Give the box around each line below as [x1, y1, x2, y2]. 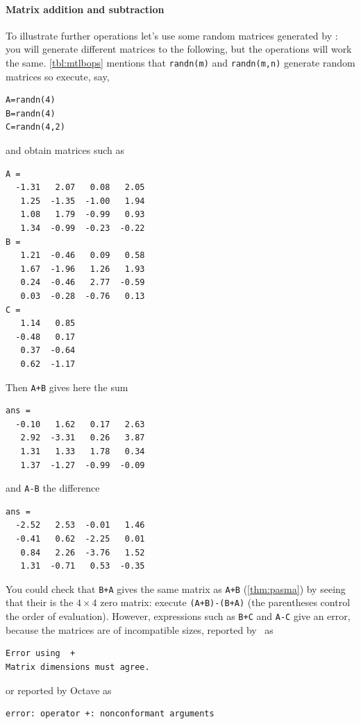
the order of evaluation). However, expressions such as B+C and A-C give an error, [6, 609, 351, 623]
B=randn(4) [6, 108, 56, 119]
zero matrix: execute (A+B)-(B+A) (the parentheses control [100, 595, 351, 610]
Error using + [6, 648, 76, 659]
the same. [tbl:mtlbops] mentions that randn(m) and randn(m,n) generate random [6, 55, 355, 69]
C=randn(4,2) [6, 122, 65, 132]
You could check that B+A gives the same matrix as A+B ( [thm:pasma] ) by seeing [6, 581, 346, 596]
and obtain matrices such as [6, 143, 124, 157]
